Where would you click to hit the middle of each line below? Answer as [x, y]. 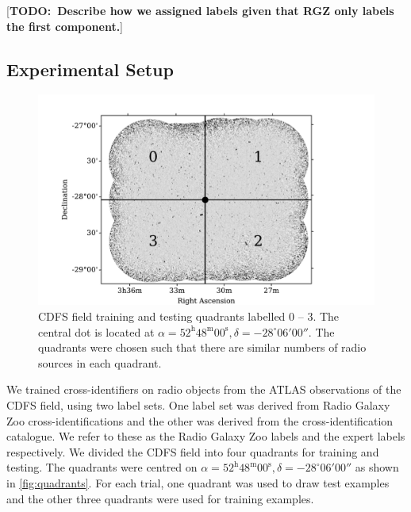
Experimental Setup [90, 69]
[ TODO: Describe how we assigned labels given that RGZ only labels [200, 10]
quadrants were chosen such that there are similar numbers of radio [202, 347]
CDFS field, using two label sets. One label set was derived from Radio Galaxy [198, 404]
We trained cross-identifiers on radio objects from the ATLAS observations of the [204, 389]
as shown [377, 467]
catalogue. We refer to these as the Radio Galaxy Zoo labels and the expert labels [206, 436]
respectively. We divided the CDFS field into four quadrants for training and [193, 451]
